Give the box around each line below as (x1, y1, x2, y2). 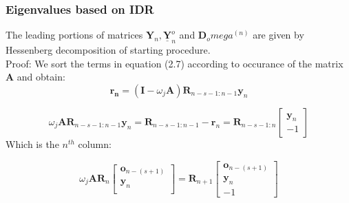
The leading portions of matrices (6, 28, 143, 42)
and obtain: (17, 70, 65, 84)
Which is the (6, 137, 59, 151)
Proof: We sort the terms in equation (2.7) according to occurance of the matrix (6, 56, 343, 70)
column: (78, 137, 112, 151)
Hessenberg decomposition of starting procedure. (6, 43, 211, 57)
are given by (253, 28, 304, 42)
